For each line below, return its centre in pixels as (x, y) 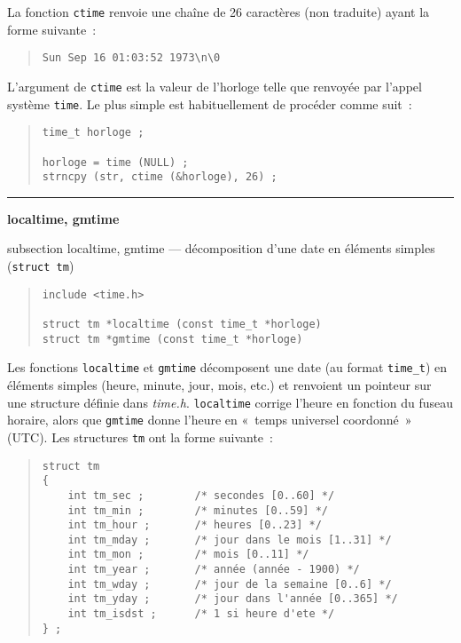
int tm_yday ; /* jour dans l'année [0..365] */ (233, 599)
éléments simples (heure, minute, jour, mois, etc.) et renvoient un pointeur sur (219, 384)
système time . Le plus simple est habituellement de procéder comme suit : (210, 103)
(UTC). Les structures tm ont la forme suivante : (140, 437)
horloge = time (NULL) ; (115, 162)
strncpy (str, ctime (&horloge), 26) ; (160, 177)
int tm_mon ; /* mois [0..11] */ (188, 555)
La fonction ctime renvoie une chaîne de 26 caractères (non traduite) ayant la (219, 12)
